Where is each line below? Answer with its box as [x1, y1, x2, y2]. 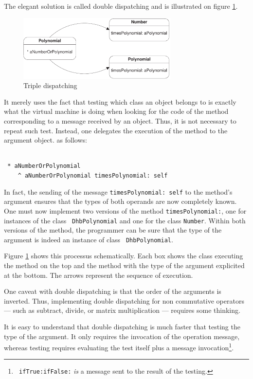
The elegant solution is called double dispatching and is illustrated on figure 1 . [4, 1, 238, 11]
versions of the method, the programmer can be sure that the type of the [4, 225, 222, 235]
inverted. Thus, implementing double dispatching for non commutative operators [4, 295, 244, 306]
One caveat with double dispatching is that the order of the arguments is [4, 286, 221, 296]
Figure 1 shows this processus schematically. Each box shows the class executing [4, 251, 243, 261]
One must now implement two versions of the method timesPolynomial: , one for [4, 205, 247, 216]
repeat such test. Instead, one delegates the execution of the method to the [4, 125, 228, 135]
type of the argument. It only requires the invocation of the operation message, [4, 331, 240, 341]
